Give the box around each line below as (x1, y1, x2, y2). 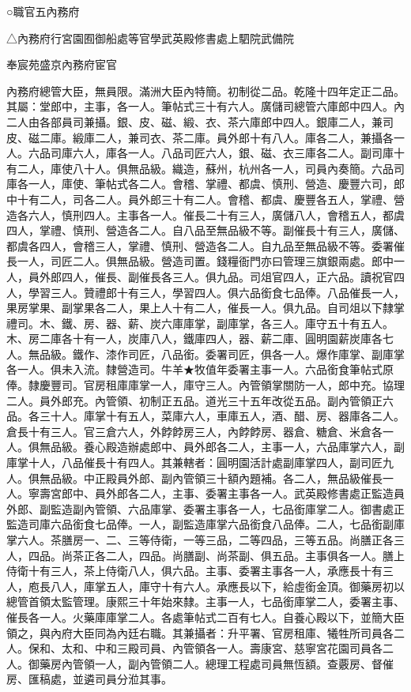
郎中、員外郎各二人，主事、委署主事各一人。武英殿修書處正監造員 (61, 485, 405, 502)
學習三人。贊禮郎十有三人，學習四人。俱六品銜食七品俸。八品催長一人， (28, 284, 405, 300)
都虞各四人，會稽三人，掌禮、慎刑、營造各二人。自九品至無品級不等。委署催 (6, 237, 405, 254)
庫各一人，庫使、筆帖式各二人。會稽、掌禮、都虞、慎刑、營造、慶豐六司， (6, 175, 394, 192)
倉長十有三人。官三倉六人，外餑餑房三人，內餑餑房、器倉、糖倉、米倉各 (6, 423, 383, 439)
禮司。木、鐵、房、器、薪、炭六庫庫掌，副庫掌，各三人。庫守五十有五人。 (6, 314, 394, 331)
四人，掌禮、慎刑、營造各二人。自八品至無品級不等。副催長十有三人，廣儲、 (6, 222, 405, 239)
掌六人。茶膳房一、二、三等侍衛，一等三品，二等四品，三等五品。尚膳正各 (6, 532, 394, 547)
